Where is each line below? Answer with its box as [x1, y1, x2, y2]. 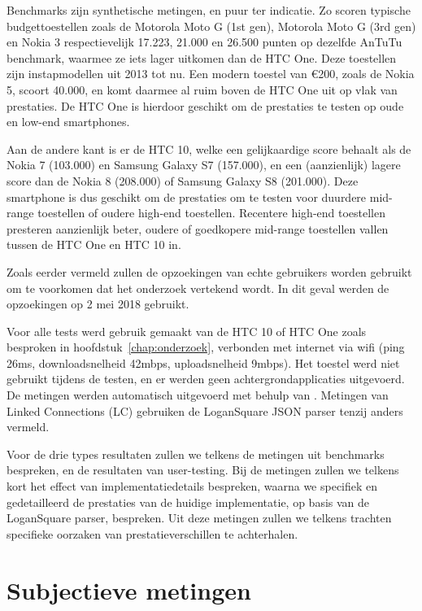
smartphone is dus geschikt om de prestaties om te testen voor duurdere [7, 188, 367, 205]
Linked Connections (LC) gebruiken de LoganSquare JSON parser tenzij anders [7, 402, 403, 419]
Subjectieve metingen [7, 573, 251, 606]
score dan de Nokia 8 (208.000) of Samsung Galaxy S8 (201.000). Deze [7, 172, 359, 189]
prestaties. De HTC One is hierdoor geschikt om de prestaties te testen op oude [7, 97, 404, 114]
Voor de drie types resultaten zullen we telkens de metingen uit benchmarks [7, 445, 385, 462]
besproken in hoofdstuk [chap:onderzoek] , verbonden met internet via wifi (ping [7, 338, 405, 356]
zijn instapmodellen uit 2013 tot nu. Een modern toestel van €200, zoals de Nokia [7, 65, 415, 82]
